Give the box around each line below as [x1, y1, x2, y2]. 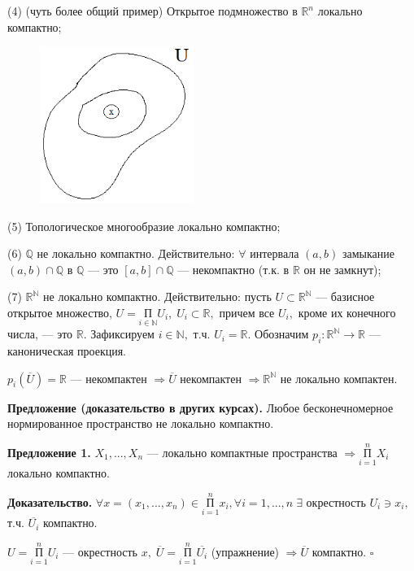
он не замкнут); [303, 260, 381, 277]
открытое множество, [7, 303, 112, 320]
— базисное [316, 288, 375, 305]
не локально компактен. [280, 369, 398, 386]
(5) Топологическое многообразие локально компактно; [7, 217, 281, 234]
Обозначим [255, 325, 309, 342]
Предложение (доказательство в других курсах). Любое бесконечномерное [7, 399, 394, 416]
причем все [219, 303, 275, 320]
